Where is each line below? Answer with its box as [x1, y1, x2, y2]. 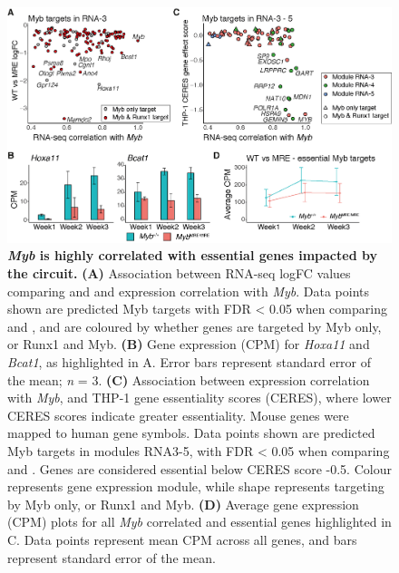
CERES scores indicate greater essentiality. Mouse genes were [7, 405, 349, 424]
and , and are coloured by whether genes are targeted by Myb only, [7, 316, 382, 335]
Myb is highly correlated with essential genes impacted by [7, 246, 377, 265]
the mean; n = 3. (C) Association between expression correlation [7, 370, 370, 389]
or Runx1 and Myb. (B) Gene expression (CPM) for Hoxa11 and [7, 335, 370, 354]
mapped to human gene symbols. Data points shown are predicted [7, 423, 375, 442]
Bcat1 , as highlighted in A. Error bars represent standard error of [7, 353, 372, 372]
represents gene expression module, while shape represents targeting [7, 477, 384, 496]
